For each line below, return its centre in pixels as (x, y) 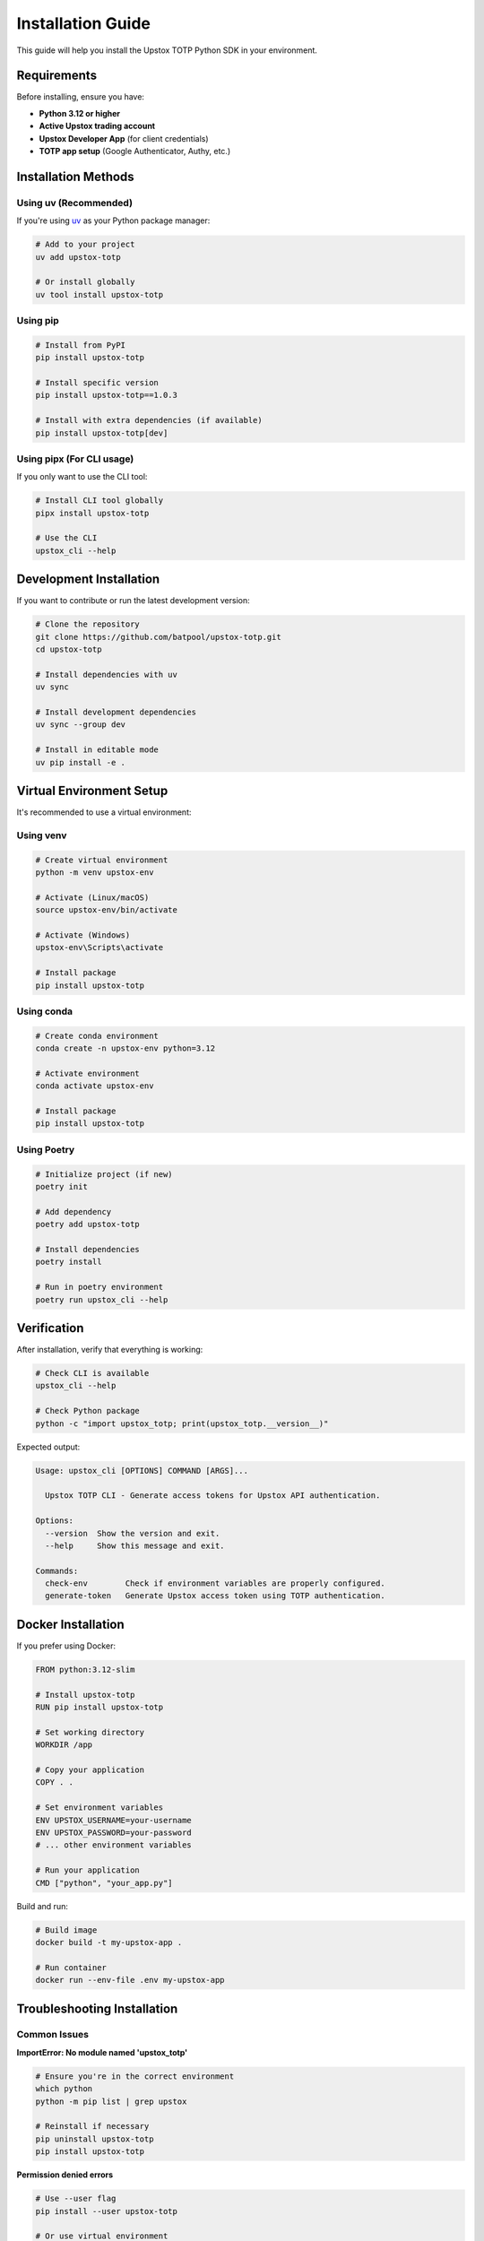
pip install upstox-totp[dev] (102, 433)
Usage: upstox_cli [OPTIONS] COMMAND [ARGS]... (142, 1471)
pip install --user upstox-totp (107, 2211)
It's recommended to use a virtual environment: (104, 812)
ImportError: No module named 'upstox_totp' (102, 2052)
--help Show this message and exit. (135, 1545)
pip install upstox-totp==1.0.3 (107, 395)
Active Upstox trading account (97, 126)
